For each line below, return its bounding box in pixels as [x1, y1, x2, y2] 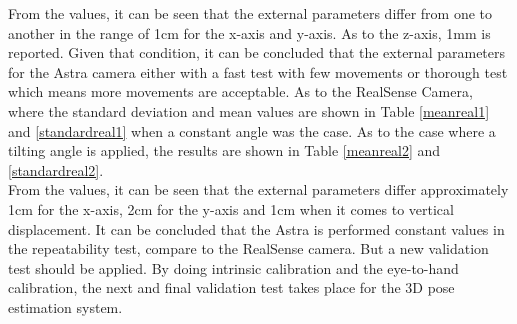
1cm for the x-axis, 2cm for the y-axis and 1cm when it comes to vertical [8, 198, 454, 219]
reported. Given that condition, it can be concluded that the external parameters [8, 42, 506, 63]
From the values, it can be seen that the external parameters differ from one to [8, 3, 493, 23]
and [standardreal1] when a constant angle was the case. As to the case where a [8, 120, 496, 141]
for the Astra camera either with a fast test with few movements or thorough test [8, 61, 508, 82]
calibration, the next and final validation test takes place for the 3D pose [8, 277, 455, 298]
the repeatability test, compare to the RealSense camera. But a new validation [8, 238, 489, 259]
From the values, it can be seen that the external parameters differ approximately [8, 179, 509, 200]
